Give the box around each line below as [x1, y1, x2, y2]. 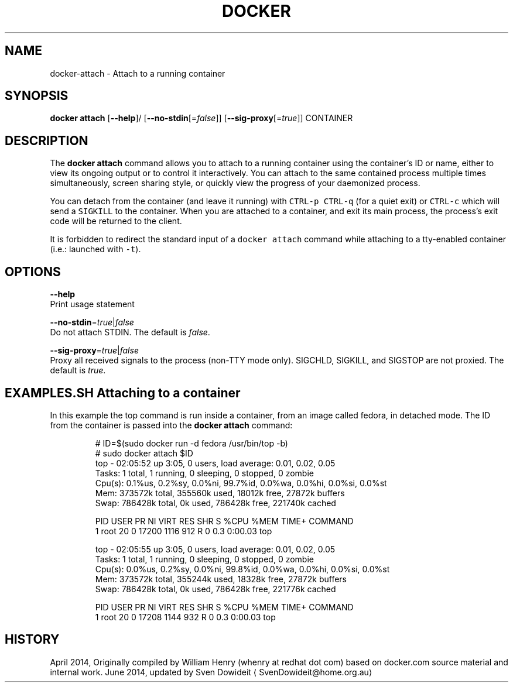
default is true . [50, 365, 106, 376]
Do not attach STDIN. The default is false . [50, 327, 210, 338]
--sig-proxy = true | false [50, 345, 139, 356]
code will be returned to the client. [50, 216, 182, 226]
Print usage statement [50, 299, 135, 310]
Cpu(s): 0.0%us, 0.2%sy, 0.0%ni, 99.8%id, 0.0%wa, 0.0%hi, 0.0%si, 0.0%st [95, 564, 390, 574]
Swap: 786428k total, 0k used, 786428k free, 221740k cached [95, 497, 336, 508]
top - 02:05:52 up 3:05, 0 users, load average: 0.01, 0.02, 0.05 [95, 458, 336, 468]
